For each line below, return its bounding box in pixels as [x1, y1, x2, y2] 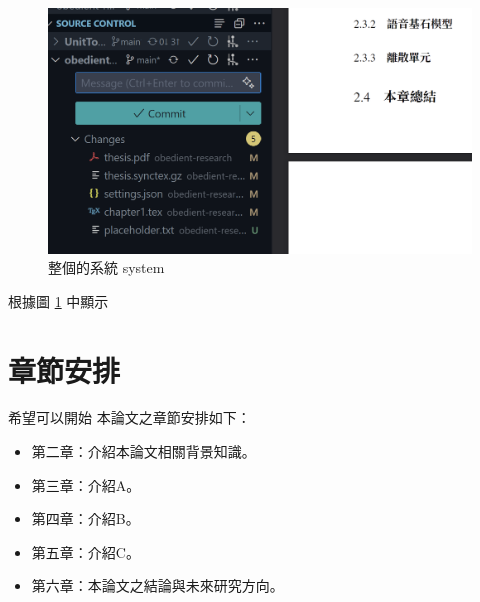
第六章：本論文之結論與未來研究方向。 [31, 575, 284, 596]
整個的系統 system [48, 257, 165, 278]
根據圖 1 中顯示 [8, 290, 109, 311]
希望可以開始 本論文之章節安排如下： [8, 407, 251, 428]
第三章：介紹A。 [31, 474, 141, 495]
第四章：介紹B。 [31, 508, 140, 529]
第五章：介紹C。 [31, 541, 140, 562]
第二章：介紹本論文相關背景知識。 [31, 441, 256, 462]
